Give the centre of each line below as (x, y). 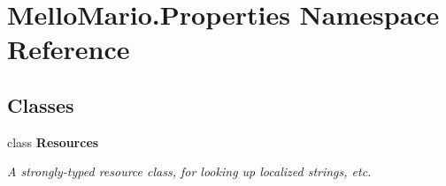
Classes (41, 104)
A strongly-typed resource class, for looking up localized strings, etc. (189, 171)
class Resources (53, 141)
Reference (69, 49)
